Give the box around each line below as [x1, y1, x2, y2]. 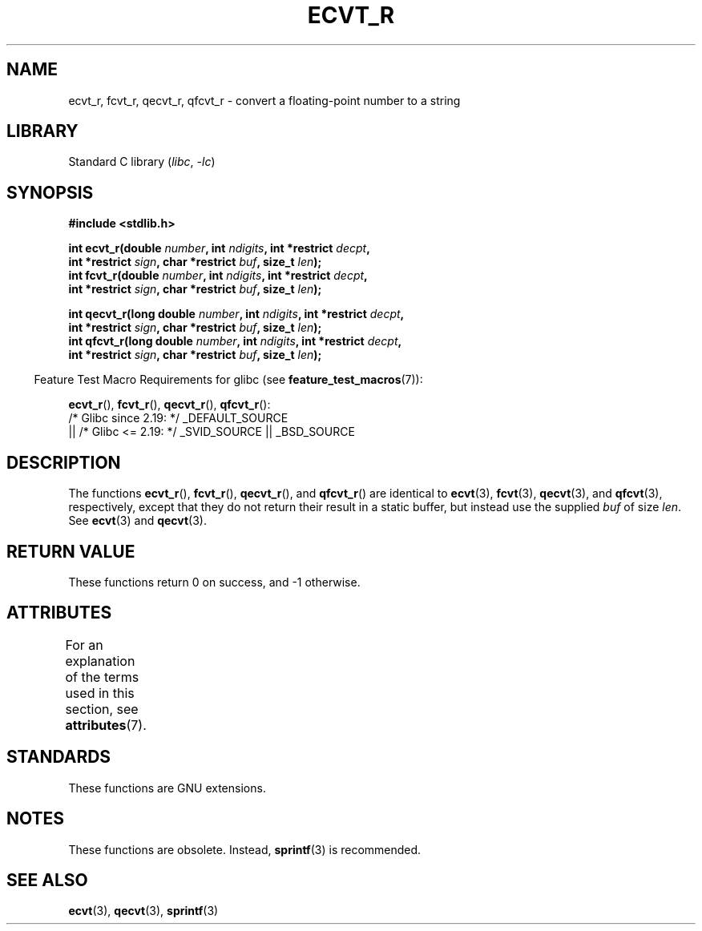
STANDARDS [6, 747, 111, 768]
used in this [65, 684, 135, 701]
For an [65, 636, 103, 653]
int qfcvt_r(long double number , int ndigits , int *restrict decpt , [68, 334, 402, 349]
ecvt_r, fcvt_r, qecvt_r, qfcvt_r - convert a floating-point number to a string [68, 93, 461, 107]
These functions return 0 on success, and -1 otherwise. [68, 574, 361, 589]
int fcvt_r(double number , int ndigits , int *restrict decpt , [68, 268, 368, 283]
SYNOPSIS [6, 182, 94, 203]
